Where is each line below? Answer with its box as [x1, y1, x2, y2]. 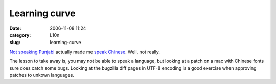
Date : [9, 25, 21, 31]
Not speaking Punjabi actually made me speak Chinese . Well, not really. [9, 49, 160, 55]
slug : [9, 39, 20, 46]
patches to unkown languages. [9, 72, 74, 78]
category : [9, 32, 31, 38]
